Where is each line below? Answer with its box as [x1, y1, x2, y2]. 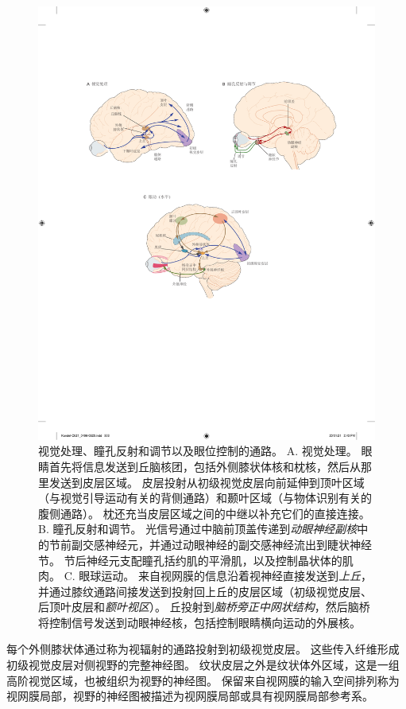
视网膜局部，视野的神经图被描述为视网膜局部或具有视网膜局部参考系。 [6, 688, 373, 704]
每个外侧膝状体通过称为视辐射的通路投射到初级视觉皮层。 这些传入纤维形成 [6, 641, 400, 657]
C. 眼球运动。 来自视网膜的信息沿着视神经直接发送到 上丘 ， [64, 567, 372, 584]
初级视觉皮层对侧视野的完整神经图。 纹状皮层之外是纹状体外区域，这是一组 [6, 656, 400, 673]
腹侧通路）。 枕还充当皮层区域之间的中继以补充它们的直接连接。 [38, 504, 370, 521]
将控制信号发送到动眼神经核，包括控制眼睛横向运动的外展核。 [38, 614, 361, 630]
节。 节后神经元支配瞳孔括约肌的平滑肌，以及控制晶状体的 [38, 551, 342, 568]
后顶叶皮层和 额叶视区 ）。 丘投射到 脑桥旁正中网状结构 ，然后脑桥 [38, 598, 370, 615]
